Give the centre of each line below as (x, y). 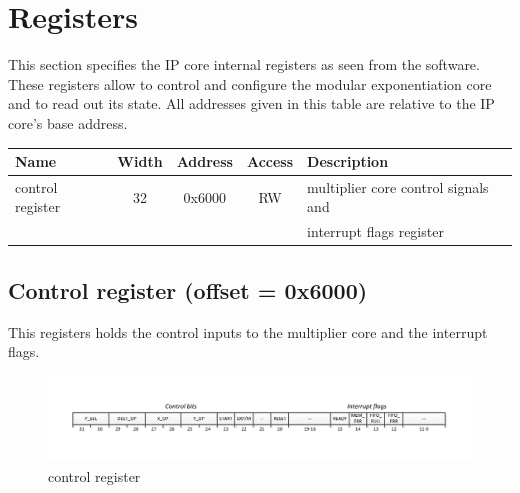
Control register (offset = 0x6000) (188, 289)
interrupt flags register (375, 231)
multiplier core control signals (398, 186)
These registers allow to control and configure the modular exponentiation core (250, 83)
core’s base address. (68, 122)
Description (348, 161)
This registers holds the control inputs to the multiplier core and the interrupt (248, 331)
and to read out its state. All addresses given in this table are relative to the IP (251, 103)
